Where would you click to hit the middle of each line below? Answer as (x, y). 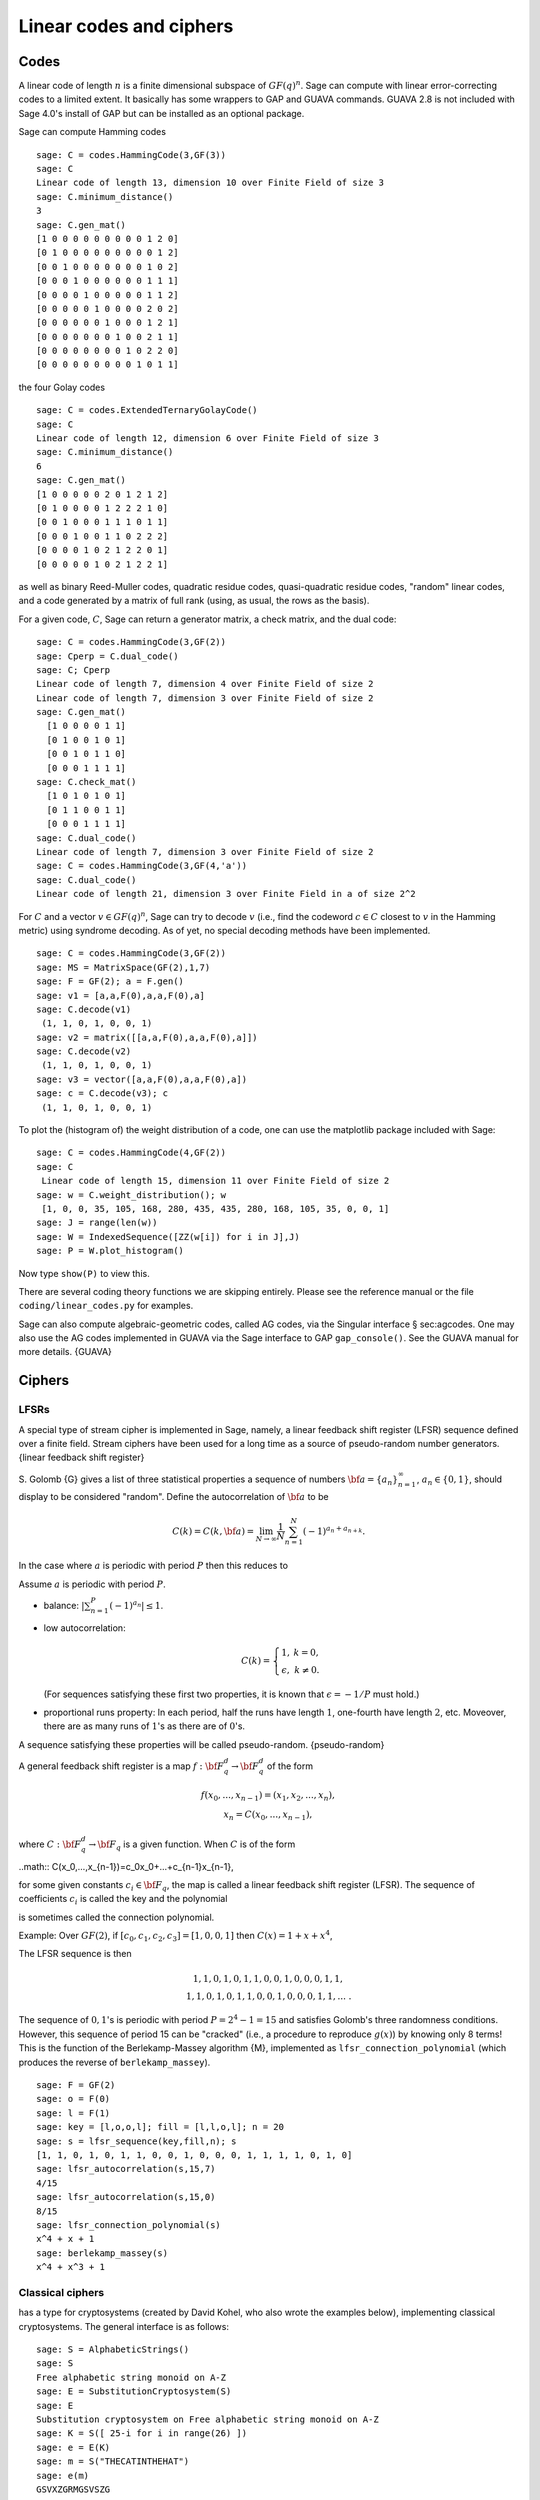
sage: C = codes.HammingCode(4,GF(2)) (131, 1153)
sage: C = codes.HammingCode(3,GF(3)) (131, 154)
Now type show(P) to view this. (84, 1273)
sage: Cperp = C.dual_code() (107, 656)
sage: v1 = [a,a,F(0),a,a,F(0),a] (120, 995)
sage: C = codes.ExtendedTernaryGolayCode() (147, 410)
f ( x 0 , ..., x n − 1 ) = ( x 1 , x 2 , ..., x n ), (267, 1796)
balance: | (64, 1605)
